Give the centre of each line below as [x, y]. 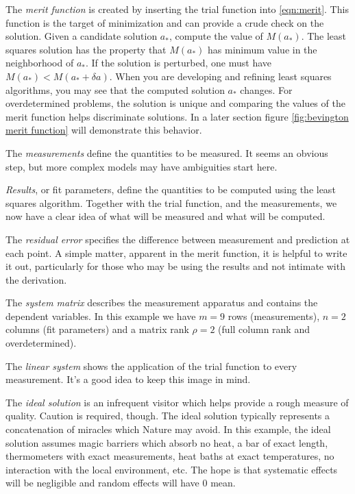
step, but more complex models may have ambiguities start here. [142, 166]
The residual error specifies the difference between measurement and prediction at [178, 239]
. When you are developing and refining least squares [220, 76]
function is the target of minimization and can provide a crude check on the [165, 22]
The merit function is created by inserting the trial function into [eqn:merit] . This [177, 9]
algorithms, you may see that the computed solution [115, 89]
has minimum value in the [262, 49]
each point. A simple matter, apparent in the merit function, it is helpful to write [176, 252]
